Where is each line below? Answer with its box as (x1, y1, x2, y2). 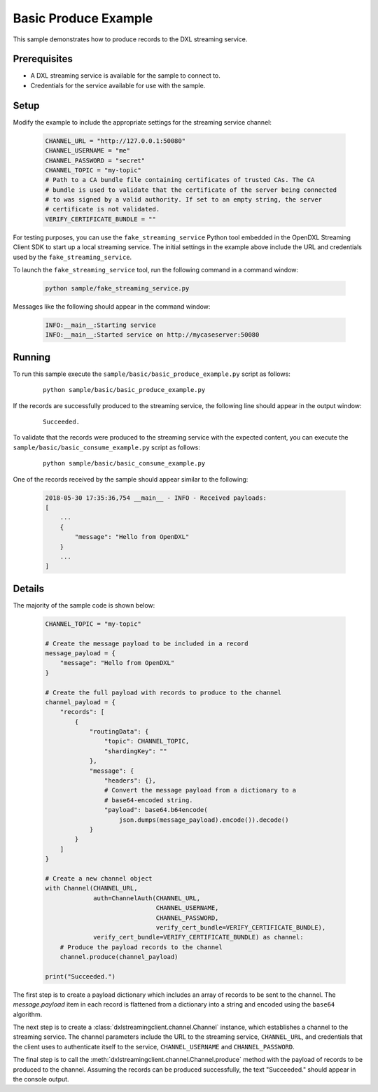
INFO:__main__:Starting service (45, 321, 157, 329)
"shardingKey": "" (104, 747, 167, 755)
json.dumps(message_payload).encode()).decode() (119, 815, 289, 824)
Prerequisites (13, 53, 73, 65)
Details (13, 582, 45, 594)
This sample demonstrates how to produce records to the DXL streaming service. (13, 35, 248, 43)
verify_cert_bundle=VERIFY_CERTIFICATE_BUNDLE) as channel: (93, 933, 304, 941)
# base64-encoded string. (104, 796, 193, 804)
